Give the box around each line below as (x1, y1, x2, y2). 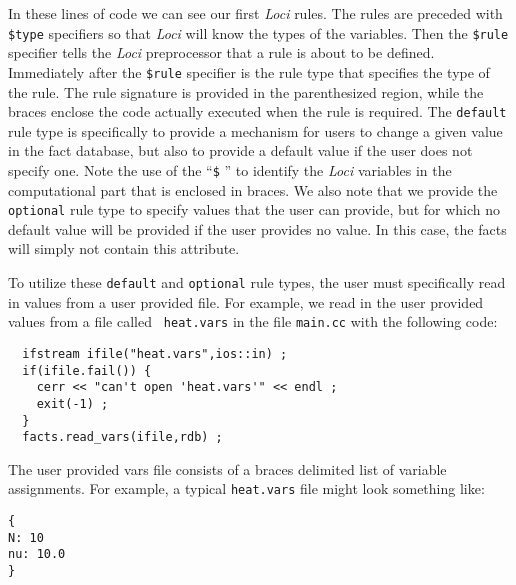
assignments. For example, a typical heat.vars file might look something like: (8, 478, 485, 499)
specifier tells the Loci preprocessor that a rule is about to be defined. (8, 42, 435, 63)
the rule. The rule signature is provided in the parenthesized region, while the (8, 81, 484, 102)
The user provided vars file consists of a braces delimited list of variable (8, 458, 447, 479)
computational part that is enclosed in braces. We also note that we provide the (8, 179, 498, 200)
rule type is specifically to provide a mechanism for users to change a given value (8, 120, 503, 141)
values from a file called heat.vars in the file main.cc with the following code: (8, 311, 498, 332)
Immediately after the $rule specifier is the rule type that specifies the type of (8, 61, 490, 82)
